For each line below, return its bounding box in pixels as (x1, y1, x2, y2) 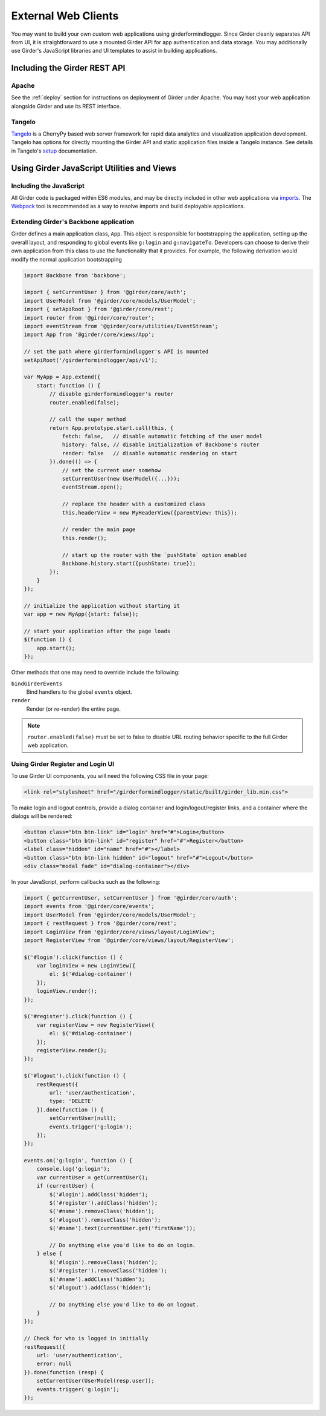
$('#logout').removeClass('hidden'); (49, 1216, 161, 1223)
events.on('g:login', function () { (24, 1157, 133, 1164)
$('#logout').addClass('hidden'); (49, 1284, 152, 1291)
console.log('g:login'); (36, 1165, 110, 1173)
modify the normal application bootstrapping (11, 255, 122, 263)
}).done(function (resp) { (24, 1369, 104, 1375)
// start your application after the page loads (24, 628, 171, 635)
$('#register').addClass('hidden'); (49, 1199, 158, 1207)
